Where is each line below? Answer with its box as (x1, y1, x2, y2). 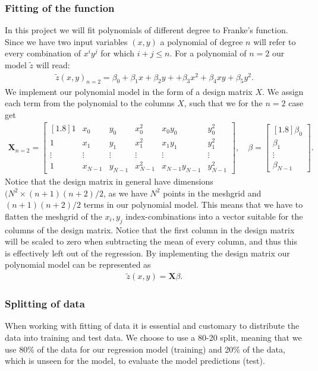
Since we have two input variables (5, 35, 128, 47)
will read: (36, 59, 70, 71)
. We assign (262, 85, 304, 97)
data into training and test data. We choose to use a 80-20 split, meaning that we (5, 331, 302, 344)
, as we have (103, 186, 147, 199)
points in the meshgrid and (163, 186, 262, 199)
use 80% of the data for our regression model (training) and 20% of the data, (5, 343, 285, 355)
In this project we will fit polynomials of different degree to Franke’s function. (5, 24, 288, 36)
